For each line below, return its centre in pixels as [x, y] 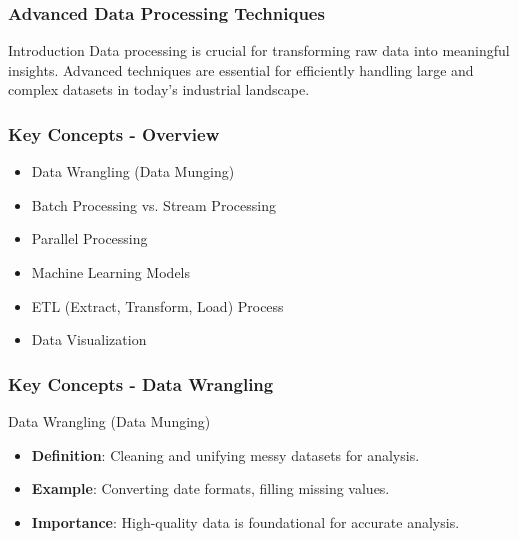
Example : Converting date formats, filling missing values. [210, 488]
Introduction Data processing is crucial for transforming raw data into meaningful [259, 50]
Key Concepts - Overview [114, 133]
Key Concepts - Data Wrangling [141, 383]
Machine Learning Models [111, 272]
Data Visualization [89, 339]
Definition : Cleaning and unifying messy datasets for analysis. [225, 454]
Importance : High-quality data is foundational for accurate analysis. [245, 521]
